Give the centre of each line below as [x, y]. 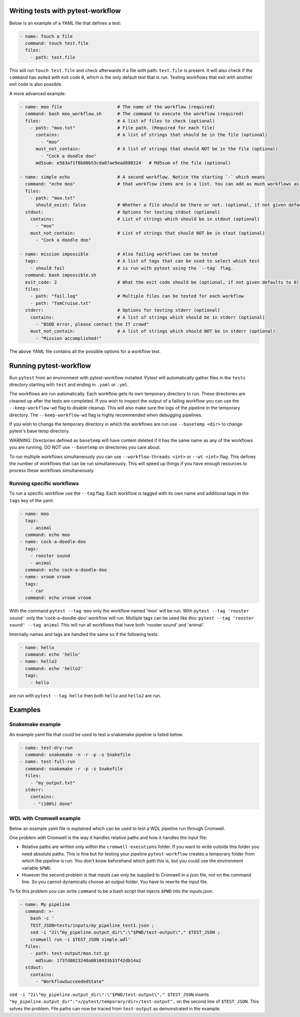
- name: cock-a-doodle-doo [53, 542]
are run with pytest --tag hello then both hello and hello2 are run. [85, 695]
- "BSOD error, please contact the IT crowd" [92, 324]
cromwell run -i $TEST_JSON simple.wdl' [80, 939]
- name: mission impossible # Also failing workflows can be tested [118, 254]
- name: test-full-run [47, 762]
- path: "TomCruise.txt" [61, 303]
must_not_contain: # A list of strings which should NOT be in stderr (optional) [153, 331]
